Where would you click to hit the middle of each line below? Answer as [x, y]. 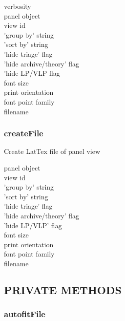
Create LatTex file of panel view [52, 151]
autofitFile [25, 314]
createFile [24, 133]
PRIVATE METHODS [63, 289]
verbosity [18, 6]
